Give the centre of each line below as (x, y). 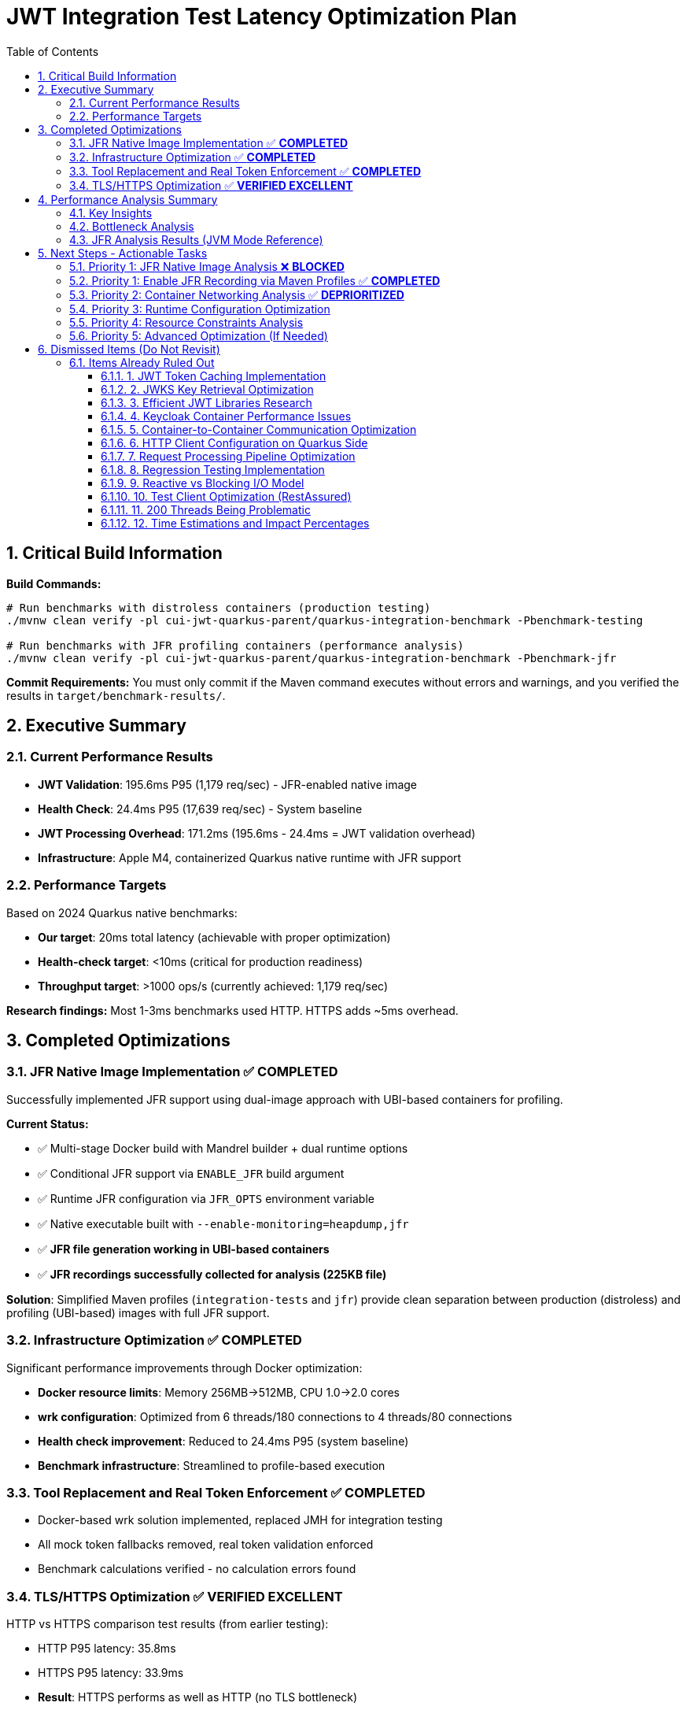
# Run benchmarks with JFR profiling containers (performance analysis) (235, 645)
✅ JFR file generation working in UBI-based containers (184, 1249)
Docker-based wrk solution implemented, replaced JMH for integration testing (240, 1520)
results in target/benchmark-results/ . (116, 695)
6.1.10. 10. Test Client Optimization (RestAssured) (226, 496)
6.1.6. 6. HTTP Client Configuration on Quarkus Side (234, 442)
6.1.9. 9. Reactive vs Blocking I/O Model (203, 483)
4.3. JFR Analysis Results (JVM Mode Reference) (196, 239)
